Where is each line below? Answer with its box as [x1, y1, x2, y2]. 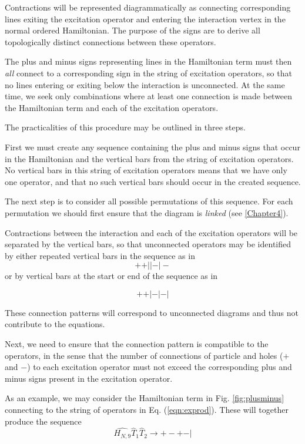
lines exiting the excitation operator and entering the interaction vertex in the [5, 12, 286, 25]
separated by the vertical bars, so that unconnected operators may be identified [5, 238, 291, 250]
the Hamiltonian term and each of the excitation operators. [5, 101, 219, 113]
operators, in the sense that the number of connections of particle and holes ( [5, 349, 283, 361]
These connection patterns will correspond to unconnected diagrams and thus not [5, 306, 299, 318]
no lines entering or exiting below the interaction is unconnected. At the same [5, 78, 285, 90]
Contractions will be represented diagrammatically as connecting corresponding [5, 1, 291, 13]
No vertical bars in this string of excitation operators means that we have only [5, 164, 287, 176]
